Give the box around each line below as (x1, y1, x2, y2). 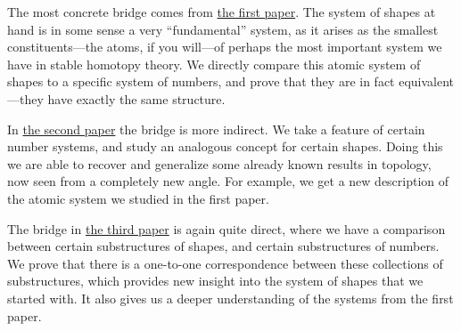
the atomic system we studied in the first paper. (7, 189, 269, 207)
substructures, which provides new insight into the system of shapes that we (7, 271, 424, 290)
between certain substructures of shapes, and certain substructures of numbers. (7, 237, 440, 255)
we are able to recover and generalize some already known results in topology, (7, 154, 432, 173)
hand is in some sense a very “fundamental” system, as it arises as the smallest (7, 20, 439, 38)
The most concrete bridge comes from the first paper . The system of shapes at (7, 3, 436, 20)
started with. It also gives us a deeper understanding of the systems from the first (7, 288, 454, 307)
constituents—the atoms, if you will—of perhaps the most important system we (7, 37, 442, 56)
